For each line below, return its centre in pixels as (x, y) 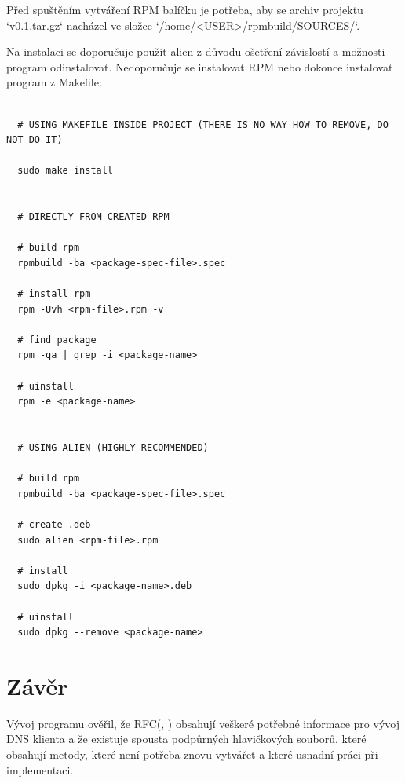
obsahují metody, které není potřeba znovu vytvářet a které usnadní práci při (192, 754)
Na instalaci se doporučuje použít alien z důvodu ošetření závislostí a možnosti (196, 51)
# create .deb (54, 525)
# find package (57, 340)
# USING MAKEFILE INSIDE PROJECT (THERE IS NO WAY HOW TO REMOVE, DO (203, 124)
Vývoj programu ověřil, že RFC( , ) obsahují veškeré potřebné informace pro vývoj (203, 723)
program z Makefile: (54, 82)
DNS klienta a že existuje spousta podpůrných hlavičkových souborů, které (186, 739)
